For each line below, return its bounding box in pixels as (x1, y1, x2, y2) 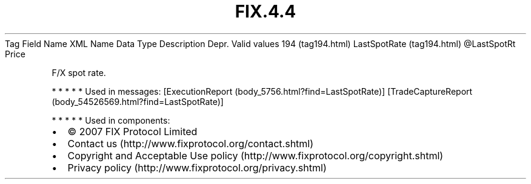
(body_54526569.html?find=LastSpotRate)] (52, 96, 224, 107)
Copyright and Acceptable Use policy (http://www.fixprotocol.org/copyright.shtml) (67, 149, 444, 162)
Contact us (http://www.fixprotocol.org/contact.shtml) (67, 137, 314, 150)
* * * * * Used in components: (52, 115, 170, 125)
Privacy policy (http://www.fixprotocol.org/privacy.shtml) (67, 161, 327, 174)
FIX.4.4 (235, 1, 296, 22)
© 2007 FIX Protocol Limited (67, 125, 198, 138)
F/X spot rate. (52, 67, 106, 78)
